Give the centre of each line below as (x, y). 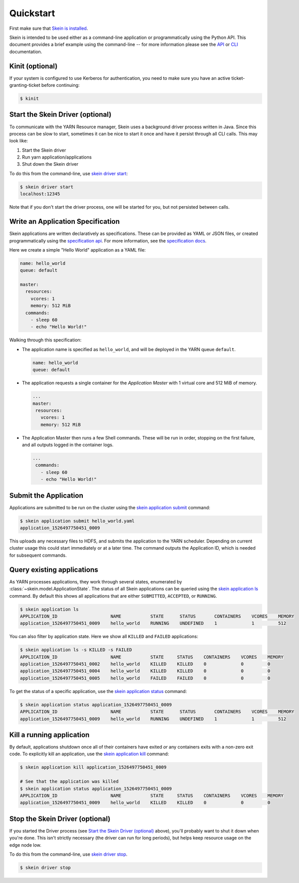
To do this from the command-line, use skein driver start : (69, 173)
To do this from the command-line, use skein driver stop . (68, 854)
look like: (19, 141)
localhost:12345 (40, 194)
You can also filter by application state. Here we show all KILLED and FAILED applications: (104, 636)
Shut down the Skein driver (50, 164)
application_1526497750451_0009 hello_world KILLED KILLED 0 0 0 (145, 803)
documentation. (26, 52)
